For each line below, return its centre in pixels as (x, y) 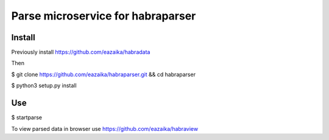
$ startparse (27, 117)
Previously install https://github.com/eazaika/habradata (81, 52)
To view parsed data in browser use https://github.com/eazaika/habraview (104, 128)
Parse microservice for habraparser (104, 16)
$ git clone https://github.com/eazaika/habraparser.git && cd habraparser (104, 74)
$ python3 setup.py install (44, 86)
